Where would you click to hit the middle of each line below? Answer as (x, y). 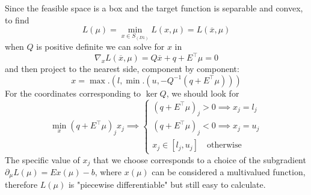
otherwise (224, 145)
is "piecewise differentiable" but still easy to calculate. (167, 184)
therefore (21, 184)
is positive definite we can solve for (100, 46)
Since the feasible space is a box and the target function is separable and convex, (154, 8)
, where (108, 171)
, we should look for (203, 93)
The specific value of (42, 159)
